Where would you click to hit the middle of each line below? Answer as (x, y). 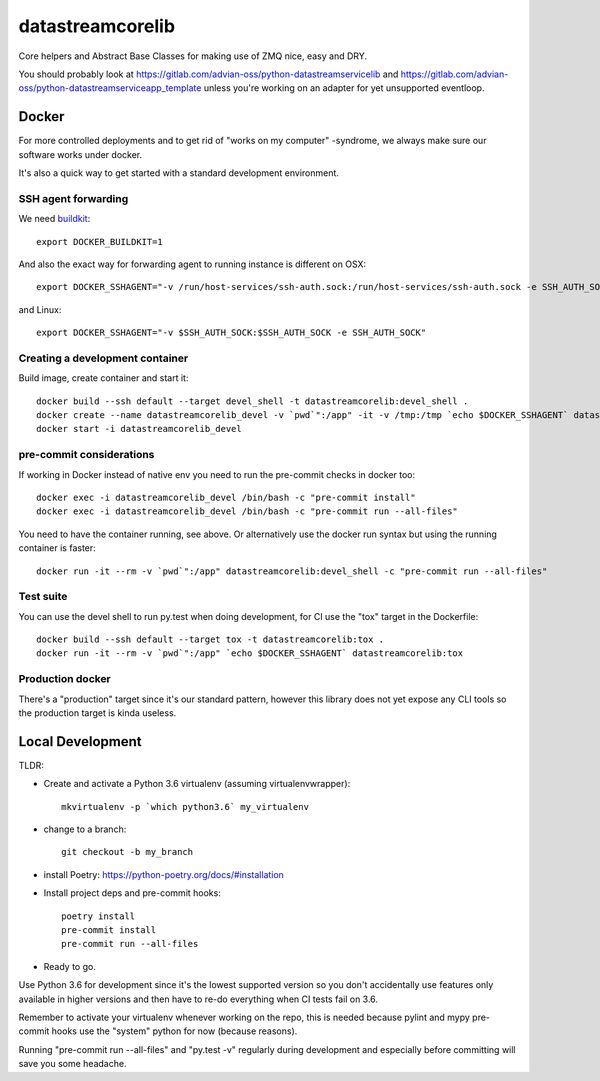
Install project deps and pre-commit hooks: (132, 893)
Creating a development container (103, 358)
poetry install (98, 916)
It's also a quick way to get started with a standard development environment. (179, 173)
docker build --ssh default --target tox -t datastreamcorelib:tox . (210, 639)
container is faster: (57, 548)
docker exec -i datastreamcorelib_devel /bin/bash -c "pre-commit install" (226, 497)
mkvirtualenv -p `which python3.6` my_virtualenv (185, 806)
